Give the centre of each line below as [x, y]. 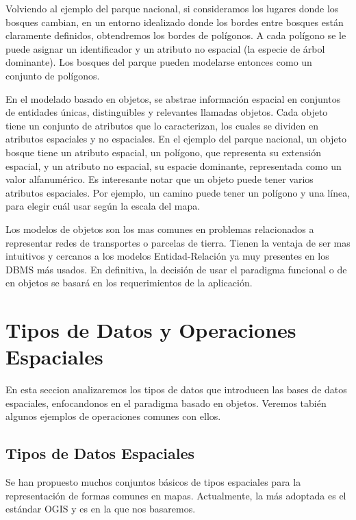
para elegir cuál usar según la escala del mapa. [103, 206]
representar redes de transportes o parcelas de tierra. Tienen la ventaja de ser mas [178, 242]
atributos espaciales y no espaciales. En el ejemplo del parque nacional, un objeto [176, 139]
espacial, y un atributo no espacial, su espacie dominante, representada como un [174, 165]
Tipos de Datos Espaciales [100, 453]
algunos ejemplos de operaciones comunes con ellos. [113, 416]
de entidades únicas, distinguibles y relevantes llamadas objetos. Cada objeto [167, 112]
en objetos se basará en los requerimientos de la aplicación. [129, 283]
